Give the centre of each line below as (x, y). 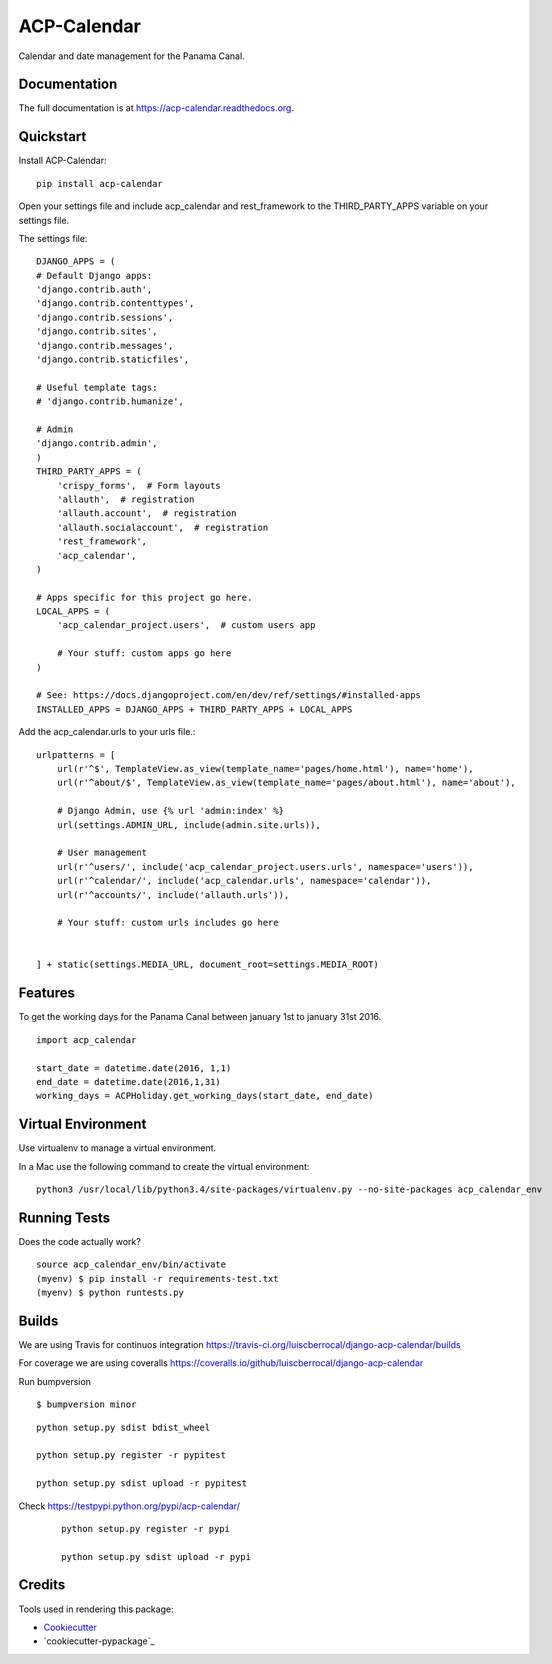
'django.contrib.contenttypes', (115, 303)
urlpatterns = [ (76, 754)
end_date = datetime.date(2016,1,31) (129, 1081)
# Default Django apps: (94, 275)
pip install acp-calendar (100, 183)
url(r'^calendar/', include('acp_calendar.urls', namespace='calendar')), (244, 881)
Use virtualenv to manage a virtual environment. (117, 1148)
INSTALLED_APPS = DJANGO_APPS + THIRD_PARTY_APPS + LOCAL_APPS (194, 709)
